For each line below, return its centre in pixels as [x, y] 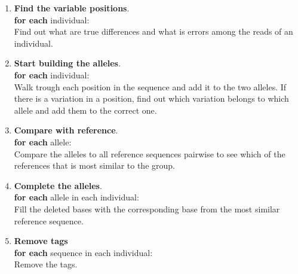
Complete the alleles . [58, 185]
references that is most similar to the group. [94, 165]
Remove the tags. [46, 264]
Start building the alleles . [67, 63]
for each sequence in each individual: [83, 252]
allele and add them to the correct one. [85, 110]
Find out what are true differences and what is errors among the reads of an [153, 31]
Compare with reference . [66, 130]
